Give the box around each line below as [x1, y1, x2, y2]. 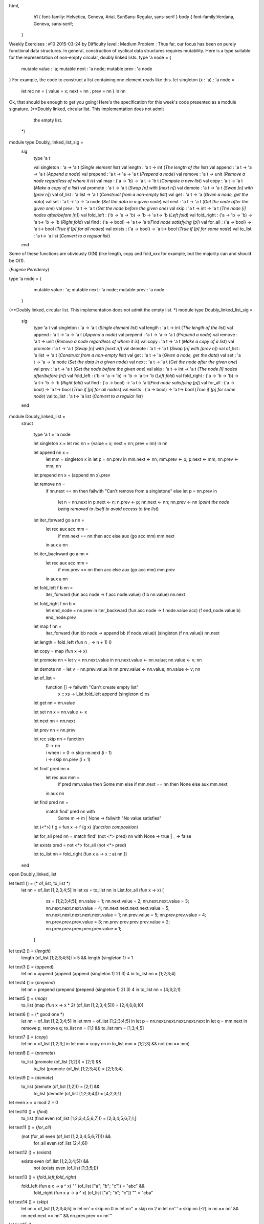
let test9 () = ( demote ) [9, 1075, 54, 1081]
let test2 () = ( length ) [9, 948, 51, 954]
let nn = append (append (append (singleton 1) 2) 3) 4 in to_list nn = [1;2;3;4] [21, 970, 176, 976]
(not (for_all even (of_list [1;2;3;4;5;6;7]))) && [21, 1133, 111, 1139]
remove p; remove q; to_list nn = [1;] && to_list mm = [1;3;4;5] [21, 1025, 144, 1031]
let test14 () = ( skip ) [9, 1199, 48, 1204]
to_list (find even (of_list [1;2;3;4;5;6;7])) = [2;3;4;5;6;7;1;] [21, 1115, 137, 1121]
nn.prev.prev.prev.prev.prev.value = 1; [45, 925, 122, 931]
